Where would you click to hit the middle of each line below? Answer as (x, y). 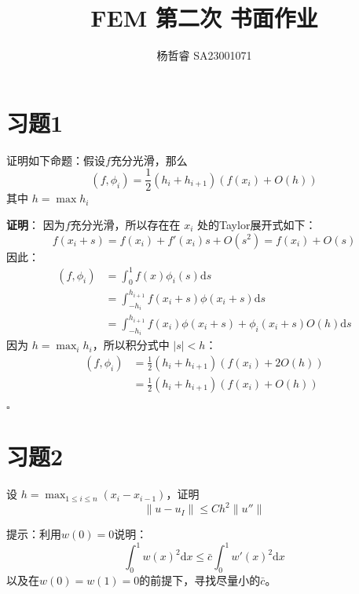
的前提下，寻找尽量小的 (200, 580)
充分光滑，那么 (149, 160)
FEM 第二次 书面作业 (204, 18)
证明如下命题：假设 (56, 160)
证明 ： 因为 (36, 224)
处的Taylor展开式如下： (257, 224)
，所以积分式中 (131, 345)
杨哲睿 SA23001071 (204, 55)
